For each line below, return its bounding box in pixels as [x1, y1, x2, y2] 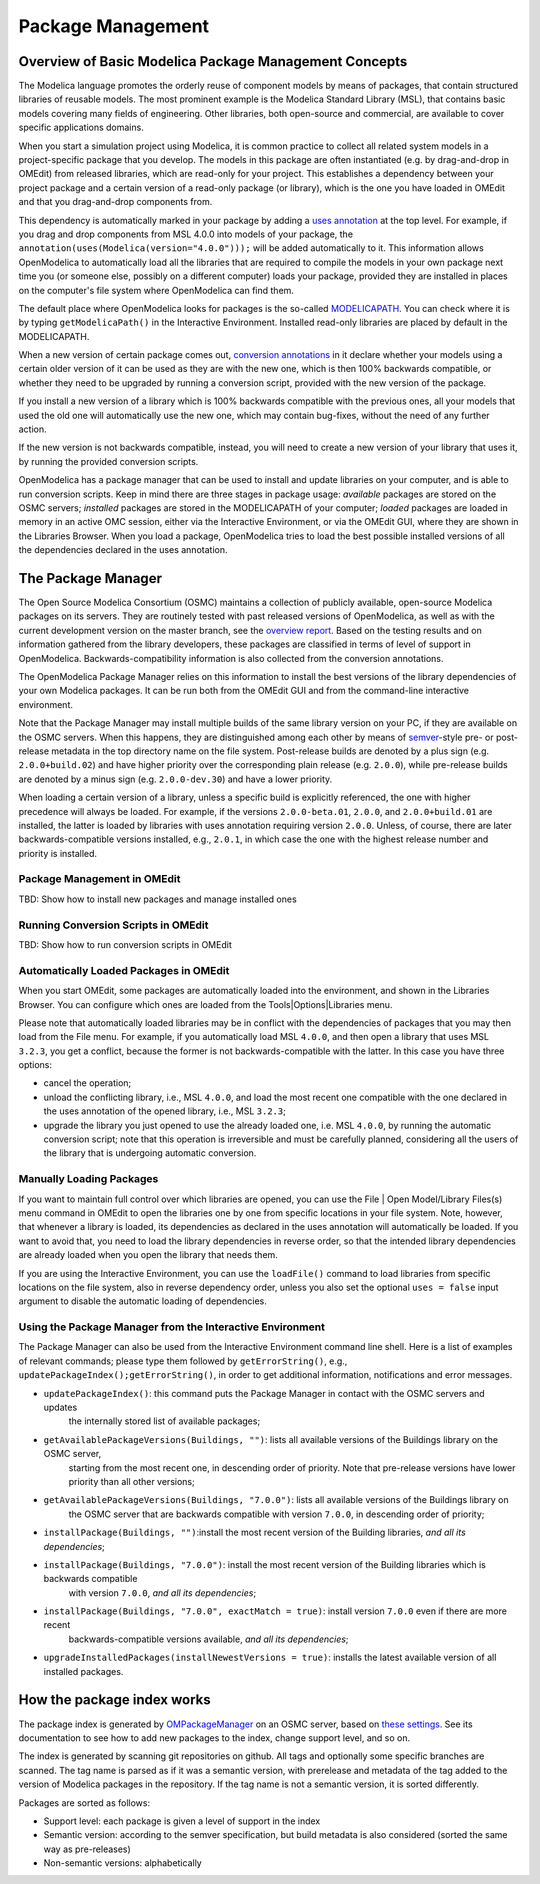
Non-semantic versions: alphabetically [43, 1857, 202, 1869]
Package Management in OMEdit [18, 872, 181, 886]
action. [18, 423, 47, 435]
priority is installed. [18, 847, 98, 859]
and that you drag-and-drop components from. [18, 196, 213, 208]
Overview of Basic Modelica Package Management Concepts [18, 53, 408, 70]
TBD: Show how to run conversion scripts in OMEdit [18, 939, 232, 950]
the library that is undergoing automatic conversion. [43, 1147, 257, 1159]
